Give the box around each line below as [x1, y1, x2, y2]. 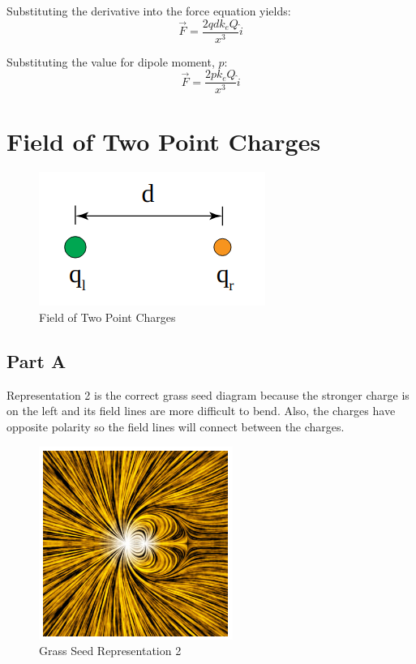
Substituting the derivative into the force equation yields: [6, 2, 291, 19]
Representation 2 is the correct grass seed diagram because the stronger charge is [6, 386, 410, 403]
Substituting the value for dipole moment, [6, 53, 215, 70]
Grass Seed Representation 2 [39, 642, 182, 659]
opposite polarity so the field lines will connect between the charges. [6, 418, 345, 435]
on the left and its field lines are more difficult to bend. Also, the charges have [6, 402, 396, 419]
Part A [6, 349, 66, 374]
